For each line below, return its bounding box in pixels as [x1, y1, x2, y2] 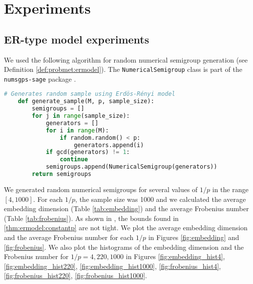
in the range [212, 184, 249, 194]
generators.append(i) [74, 141, 144, 149]
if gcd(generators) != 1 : [45, 149, 130, 156]
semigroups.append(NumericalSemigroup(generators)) [45, 163, 217, 171]
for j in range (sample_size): [32, 112, 130, 120]
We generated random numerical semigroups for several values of [4, 184, 198, 194]
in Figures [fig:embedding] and [148, 232, 239, 242]
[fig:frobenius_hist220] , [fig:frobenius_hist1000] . [4, 270, 147, 281]
